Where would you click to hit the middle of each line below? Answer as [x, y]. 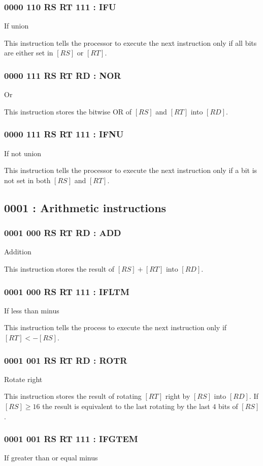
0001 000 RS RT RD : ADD [63, 233]
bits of [228, 406]
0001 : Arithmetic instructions [85, 207]
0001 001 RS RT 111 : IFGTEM [71, 439]
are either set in [29, 53]
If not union [23, 153]
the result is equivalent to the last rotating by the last [126, 406]
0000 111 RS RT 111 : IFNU [64, 134]
